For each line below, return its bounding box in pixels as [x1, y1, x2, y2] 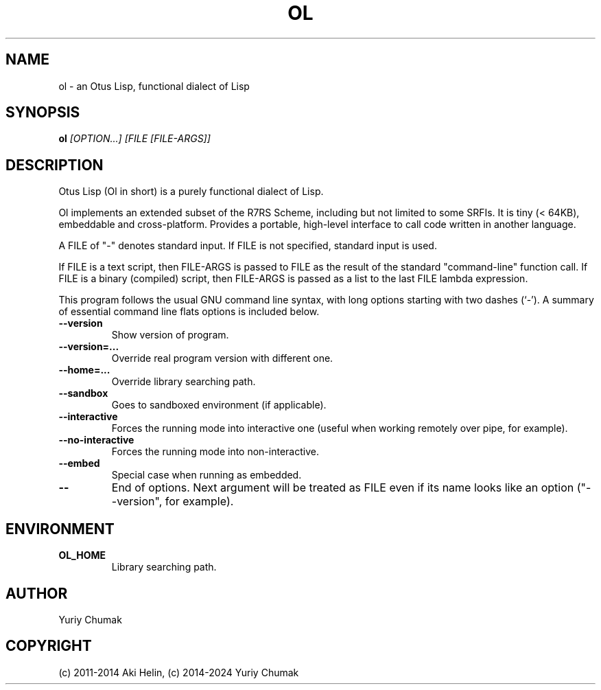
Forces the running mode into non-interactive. [111, 446, 319, 458]
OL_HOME [58, 549, 106, 562]
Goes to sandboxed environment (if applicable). [111, 399, 327, 411]
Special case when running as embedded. [111, 469, 302, 481]
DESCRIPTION [5, 156, 104, 174]
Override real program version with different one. [111, 352, 333, 365]
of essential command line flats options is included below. [58, 306, 320, 318]
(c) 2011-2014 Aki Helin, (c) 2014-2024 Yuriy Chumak [58, 666, 299, 678]
